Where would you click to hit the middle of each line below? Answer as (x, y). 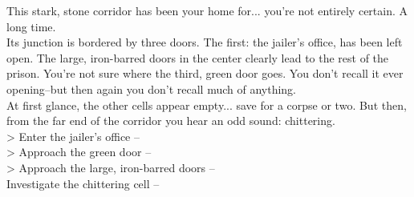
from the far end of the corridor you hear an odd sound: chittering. (171, 121)
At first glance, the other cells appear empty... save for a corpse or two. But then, (207, 105)
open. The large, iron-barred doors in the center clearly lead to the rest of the (198, 57)
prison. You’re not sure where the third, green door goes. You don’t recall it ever (205, 73)
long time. (31, 26)
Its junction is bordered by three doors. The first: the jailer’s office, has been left (205, 42)
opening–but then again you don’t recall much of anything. (151, 88)
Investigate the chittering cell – (83, 183)
